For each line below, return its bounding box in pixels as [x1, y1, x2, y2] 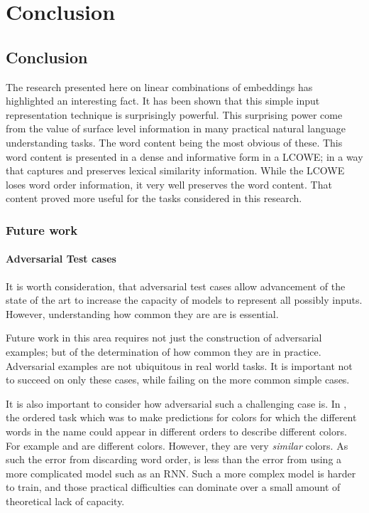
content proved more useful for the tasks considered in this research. [6, 191, 302, 206]
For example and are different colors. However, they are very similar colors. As [6, 438, 348, 453]
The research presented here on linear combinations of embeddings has [6, 79, 313, 94]
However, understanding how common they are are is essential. [6, 306, 279, 321]
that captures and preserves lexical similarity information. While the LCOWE [6, 163, 345, 178]
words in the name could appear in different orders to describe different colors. [6, 423, 347, 438]
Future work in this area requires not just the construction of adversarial [6, 330, 322, 345]
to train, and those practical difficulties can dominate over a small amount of [6, 480, 341, 495]
